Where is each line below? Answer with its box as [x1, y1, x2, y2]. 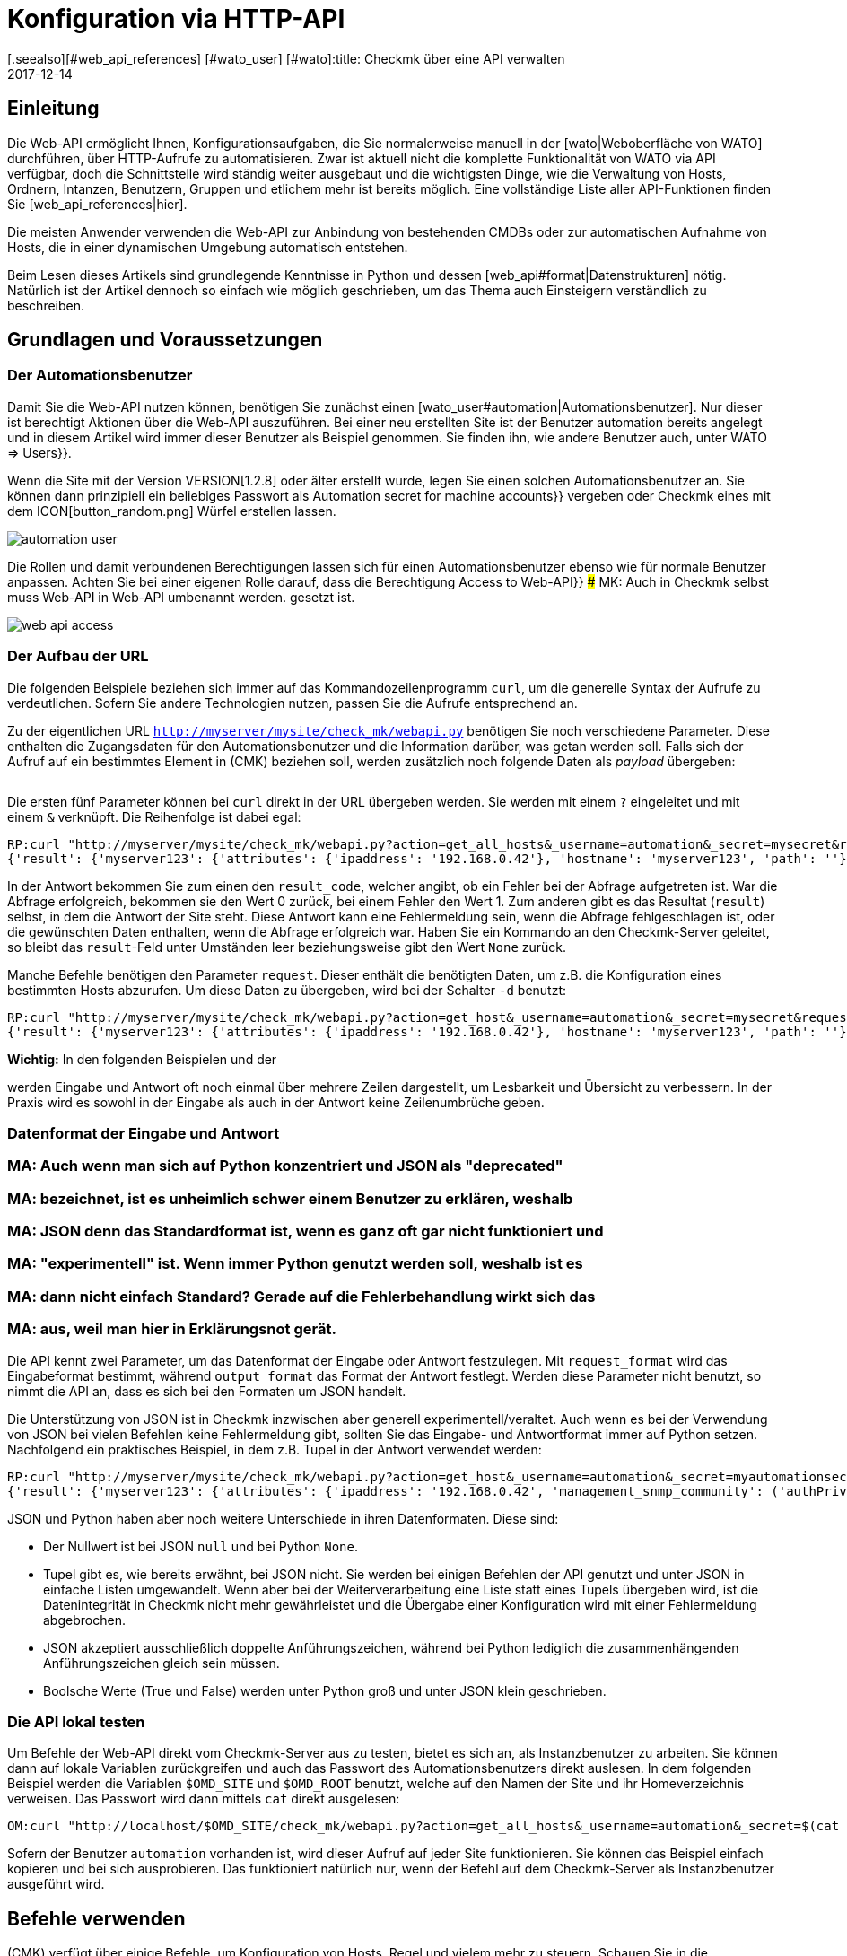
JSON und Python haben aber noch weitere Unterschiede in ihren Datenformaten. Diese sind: [7, 1510, 559, 1526]
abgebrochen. [43, 1611, 126, 1628]
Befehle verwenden [7, 1907, 186, 1930]
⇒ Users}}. [7, 444, 72, 460]
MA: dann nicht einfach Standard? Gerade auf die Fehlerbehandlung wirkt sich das [7, 1287, 596, 1305]
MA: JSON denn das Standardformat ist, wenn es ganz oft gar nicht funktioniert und [7, 1222, 604, 1241]
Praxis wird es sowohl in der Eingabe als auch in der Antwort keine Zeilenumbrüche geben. [7, 1094, 545, 1110]
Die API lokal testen [7, 1712, 145, 1731]
